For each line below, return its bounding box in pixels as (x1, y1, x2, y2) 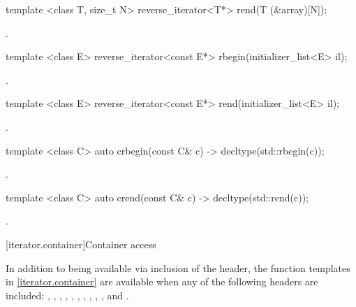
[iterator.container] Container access (6, 236, 156, 251)
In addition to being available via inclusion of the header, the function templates (6, 260, 350, 275)
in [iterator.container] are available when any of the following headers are (6, 274, 318, 289)
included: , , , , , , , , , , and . (6, 287, 129, 302)
